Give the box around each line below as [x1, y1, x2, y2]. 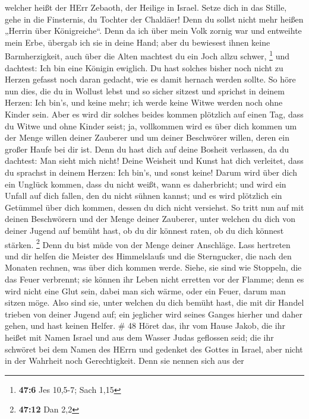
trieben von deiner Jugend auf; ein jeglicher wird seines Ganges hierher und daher [5, 307, 302, 320]
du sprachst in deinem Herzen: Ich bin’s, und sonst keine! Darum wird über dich [5, 166, 297, 178]
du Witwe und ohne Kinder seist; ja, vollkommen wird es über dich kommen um [5, 119, 297, 132]
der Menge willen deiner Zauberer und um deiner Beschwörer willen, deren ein [5, 131, 289, 144]
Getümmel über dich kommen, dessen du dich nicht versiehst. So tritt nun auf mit [5, 201, 304, 213]
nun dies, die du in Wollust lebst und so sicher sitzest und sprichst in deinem [5, 84, 285, 97]
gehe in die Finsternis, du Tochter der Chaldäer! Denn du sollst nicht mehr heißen [5, 12, 304, 25]
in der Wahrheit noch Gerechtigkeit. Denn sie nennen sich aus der [5, 354, 244, 367]
